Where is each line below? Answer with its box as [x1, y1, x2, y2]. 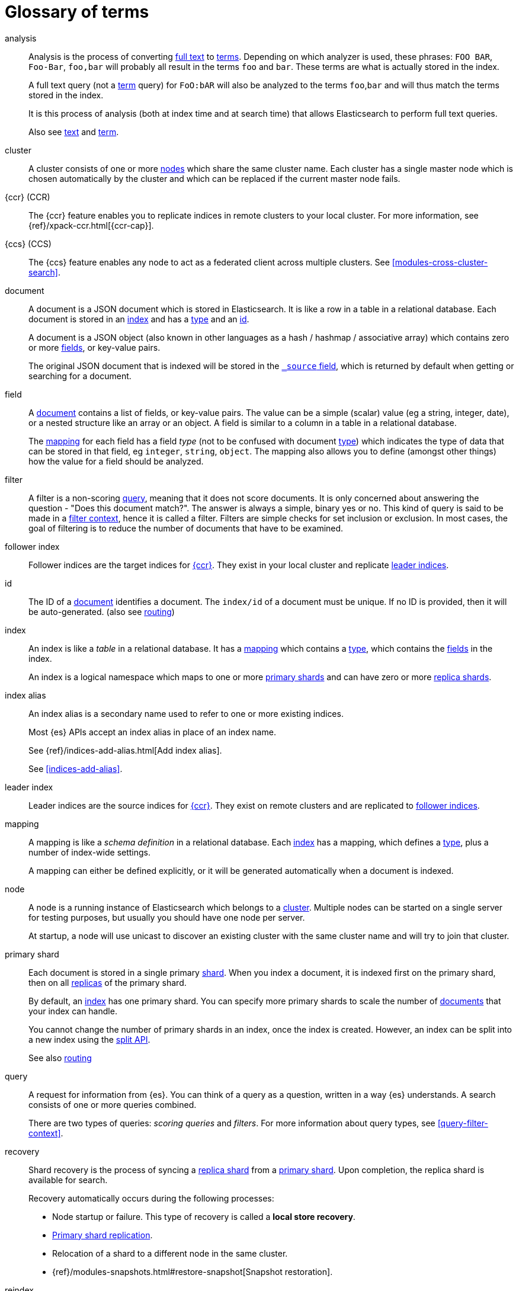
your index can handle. [28, 1005, 117, 1016]
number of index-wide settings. [28, 847, 151, 857]
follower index [5, 541, 60, 552]
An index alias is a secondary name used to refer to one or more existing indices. [28, 708, 344, 719]
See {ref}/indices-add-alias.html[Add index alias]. [28, 745, 222, 755]
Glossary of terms [5, 2, 149, 22]
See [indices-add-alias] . [28, 763, 123, 774]
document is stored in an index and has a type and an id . [28, 313, 249, 324]
